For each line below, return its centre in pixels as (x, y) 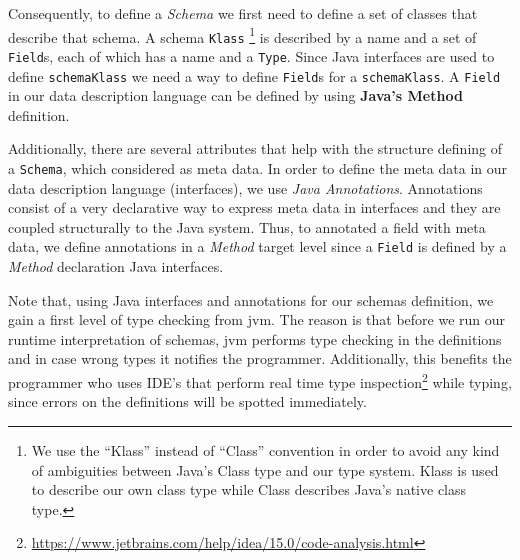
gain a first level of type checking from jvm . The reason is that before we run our (257, 319)
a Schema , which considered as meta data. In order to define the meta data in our (258, 168)
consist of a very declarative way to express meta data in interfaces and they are (254, 207)
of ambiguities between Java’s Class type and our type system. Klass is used (265, 469)
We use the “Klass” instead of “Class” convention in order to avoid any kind (265, 449)
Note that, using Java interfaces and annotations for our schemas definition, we (251, 299)
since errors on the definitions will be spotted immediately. (187, 401)
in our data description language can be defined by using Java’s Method (235, 95)
